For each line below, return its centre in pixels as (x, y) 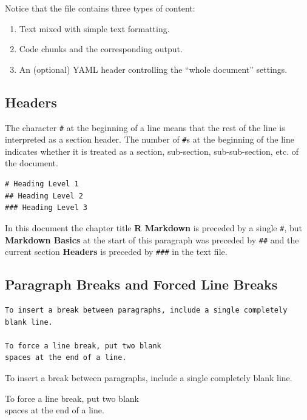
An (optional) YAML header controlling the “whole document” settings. (153, 69)
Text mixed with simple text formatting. (94, 28)
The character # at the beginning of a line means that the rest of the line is (145, 127)
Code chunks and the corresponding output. (101, 49)
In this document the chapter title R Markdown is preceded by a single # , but (153, 227)
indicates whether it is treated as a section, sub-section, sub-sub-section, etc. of (152, 151)
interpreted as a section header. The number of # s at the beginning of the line (150, 139)
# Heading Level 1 (42, 184)
